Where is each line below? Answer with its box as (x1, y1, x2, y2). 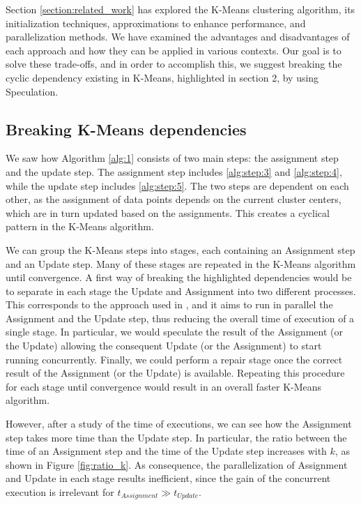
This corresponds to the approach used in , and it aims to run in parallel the (6, 297, 333, 312)
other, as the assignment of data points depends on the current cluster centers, (6, 192, 341, 206)
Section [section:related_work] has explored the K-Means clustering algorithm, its (6, 2, 355, 16)
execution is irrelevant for (6, 485, 114, 499)
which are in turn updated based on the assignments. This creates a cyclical (6, 205, 330, 220)
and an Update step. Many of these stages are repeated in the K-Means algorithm (6, 256, 356, 271)
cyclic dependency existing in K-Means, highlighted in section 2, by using (6, 70, 319, 84)
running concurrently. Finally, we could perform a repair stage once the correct (6, 352, 343, 366)
